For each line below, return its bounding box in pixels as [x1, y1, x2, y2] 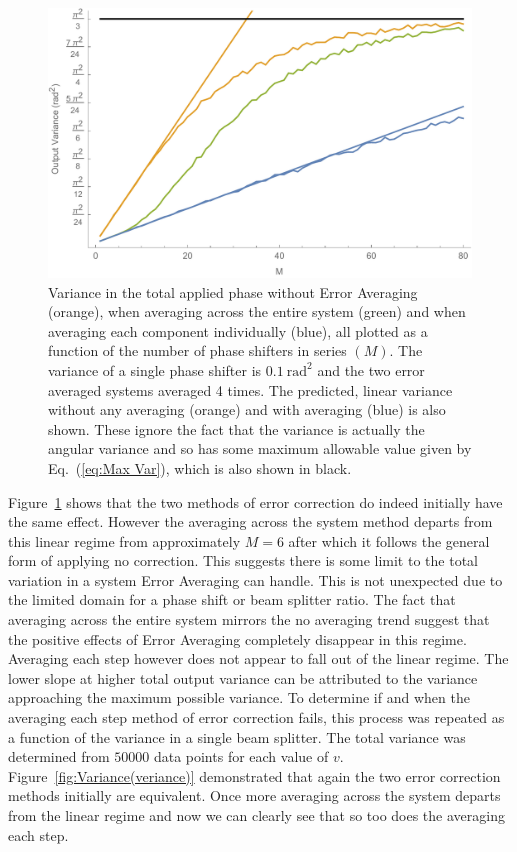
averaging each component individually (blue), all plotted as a [48, 320, 428, 341]
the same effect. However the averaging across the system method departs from [8, 511, 493, 532]
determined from [8, 746, 110, 767]
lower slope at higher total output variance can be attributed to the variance [8, 667, 478, 688]
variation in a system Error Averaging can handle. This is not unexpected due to [8, 569, 503, 590]
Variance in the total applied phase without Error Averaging [48, 281, 418, 302]
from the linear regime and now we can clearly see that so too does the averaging [8, 805, 505, 825]
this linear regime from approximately [8, 530, 241, 551]
